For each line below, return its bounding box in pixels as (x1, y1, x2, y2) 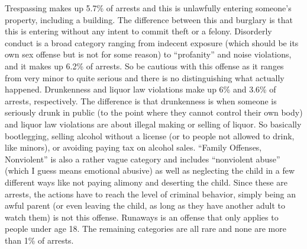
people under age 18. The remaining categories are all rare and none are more (5, 222, 286, 235)
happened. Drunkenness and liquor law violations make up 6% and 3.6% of (5, 83, 276, 95)
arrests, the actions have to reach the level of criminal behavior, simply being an (5, 187, 296, 200)
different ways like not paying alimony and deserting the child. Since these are (5, 175, 287, 188)
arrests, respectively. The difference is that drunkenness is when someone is (5, 94, 277, 107)
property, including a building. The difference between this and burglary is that (5, 13, 293, 25)
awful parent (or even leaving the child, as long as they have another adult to (5, 199, 285, 212)
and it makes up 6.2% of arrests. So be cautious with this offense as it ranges (5, 59, 284, 72)
